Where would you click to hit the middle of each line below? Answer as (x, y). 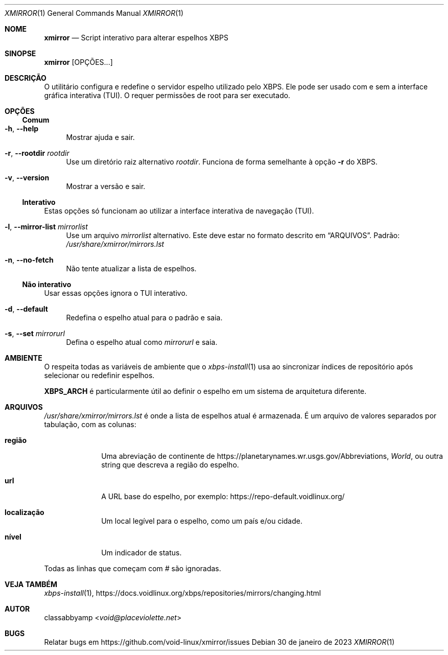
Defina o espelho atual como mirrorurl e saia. (142, 342)
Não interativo (47, 284)
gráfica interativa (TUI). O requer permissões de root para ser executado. (167, 95)
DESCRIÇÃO (26, 78)
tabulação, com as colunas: (90, 424)
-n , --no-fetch (29, 260)
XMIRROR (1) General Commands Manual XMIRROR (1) (94, 13)
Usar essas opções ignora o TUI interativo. (116, 293)
